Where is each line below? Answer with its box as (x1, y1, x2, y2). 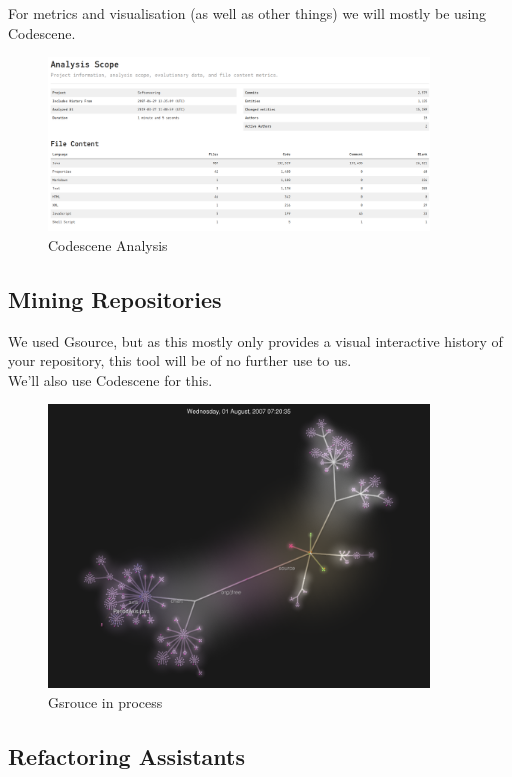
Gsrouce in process (48, 691, 163, 712)
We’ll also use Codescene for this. (8, 369, 213, 390)
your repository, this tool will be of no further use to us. (8, 350, 352, 371)
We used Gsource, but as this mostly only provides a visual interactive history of (8, 330, 503, 351)
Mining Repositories (8, 283, 222, 314)
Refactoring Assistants (8, 740, 246, 771)
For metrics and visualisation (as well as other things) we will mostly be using (8, 3, 487, 23)
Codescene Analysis (48, 234, 168, 255)
